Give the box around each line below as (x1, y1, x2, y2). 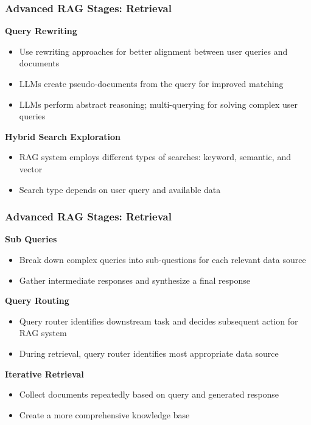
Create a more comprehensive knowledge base (19, 408, 190, 421)
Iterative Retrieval (5, 367, 84, 380)
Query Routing (5, 294, 69, 307)
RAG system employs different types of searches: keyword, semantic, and (19, 150, 291, 163)
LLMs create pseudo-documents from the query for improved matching (19, 77, 284, 90)
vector (19, 162, 43, 175)
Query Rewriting (5, 24, 77, 37)
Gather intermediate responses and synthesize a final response (19, 273, 250, 286)
